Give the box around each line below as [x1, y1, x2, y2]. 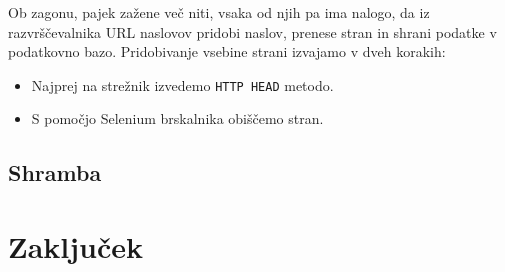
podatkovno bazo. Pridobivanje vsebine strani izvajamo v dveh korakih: [8, 41, 446, 62]
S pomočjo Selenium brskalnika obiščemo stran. [31, 108, 324, 129]
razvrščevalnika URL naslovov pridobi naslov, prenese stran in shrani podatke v [8, 21, 497, 42]
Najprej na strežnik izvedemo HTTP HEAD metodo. [31, 74, 334, 95]
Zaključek [8, 226, 144, 266]
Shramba [8, 157, 102, 188]
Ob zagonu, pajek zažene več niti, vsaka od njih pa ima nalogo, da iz [8, 2, 430, 22]
